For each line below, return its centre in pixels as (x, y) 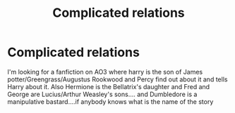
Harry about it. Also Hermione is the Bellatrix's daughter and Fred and (109, 86)
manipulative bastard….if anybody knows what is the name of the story (110, 101)
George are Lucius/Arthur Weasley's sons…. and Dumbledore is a (102, 94)
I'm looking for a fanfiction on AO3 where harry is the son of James (105, 72)
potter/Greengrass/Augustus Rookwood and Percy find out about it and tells (117, 79)
